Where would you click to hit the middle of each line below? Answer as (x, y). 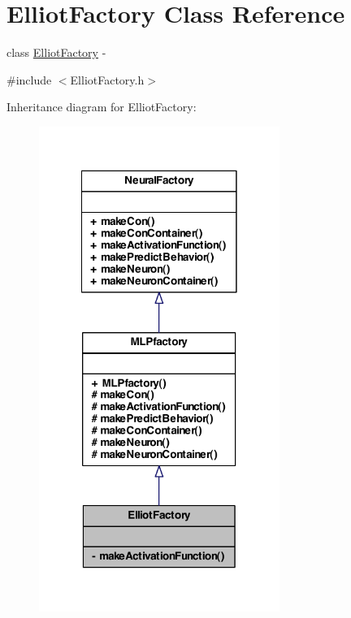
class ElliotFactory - (56, 52)
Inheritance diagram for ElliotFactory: (102, 107)
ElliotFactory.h (107, 79)
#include (29, 79)
